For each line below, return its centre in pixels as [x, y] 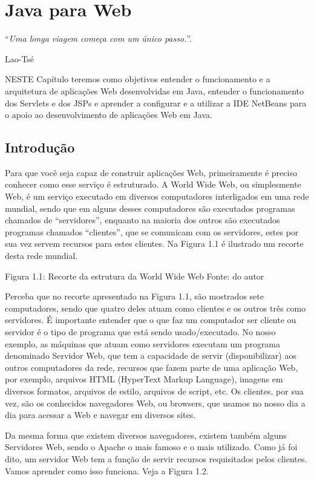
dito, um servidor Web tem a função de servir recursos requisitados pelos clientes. [156, 458]
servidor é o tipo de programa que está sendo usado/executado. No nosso [140, 332]
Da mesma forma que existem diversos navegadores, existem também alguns [146, 435]
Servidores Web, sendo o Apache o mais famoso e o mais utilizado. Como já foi [151, 447]
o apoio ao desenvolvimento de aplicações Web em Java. [109, 115]
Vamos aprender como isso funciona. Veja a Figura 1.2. [107, 470]
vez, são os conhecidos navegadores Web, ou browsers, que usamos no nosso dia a [155, 403]
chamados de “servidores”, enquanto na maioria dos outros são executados [142, 220]
